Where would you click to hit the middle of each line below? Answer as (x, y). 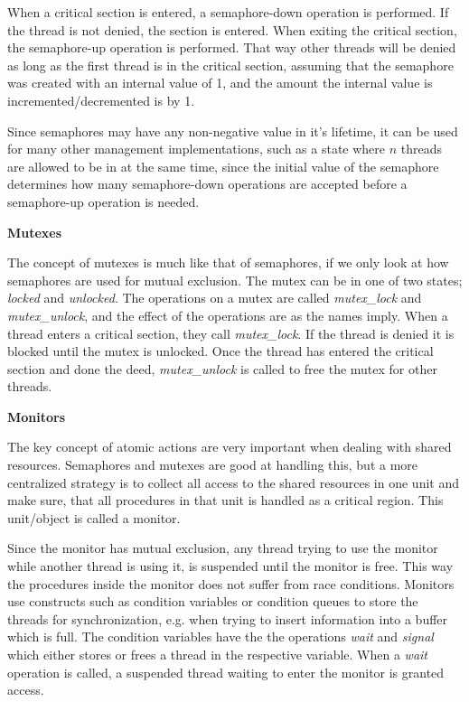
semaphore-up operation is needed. (103, 201)
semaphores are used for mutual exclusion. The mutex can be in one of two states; (235, 280)
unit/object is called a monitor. (94, 517)
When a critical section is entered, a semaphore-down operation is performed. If (228, 12)
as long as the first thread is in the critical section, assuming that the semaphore (230, 65)
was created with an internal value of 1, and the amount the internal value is (220, 83)
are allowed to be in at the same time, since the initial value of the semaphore (223, 166)
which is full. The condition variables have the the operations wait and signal (220, 636)
